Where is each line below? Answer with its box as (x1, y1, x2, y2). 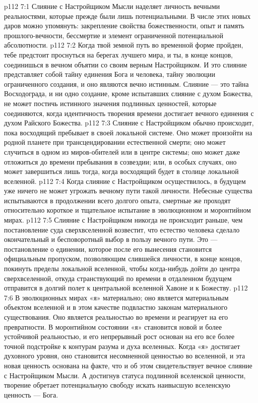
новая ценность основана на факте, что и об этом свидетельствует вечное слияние (4, 360, 253, 370)
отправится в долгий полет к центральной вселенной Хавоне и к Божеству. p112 (4, 283, 248, 293)
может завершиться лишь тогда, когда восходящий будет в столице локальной (4, 166, 239, 176)
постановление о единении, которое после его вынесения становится (4, 243, 212, 254)
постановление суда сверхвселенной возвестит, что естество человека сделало (4, 224, 240, 234)
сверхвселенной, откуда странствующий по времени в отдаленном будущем (4, 273, 232, 283)
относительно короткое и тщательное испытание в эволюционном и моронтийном (4, 205, 251, 215)
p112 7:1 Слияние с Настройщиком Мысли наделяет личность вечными (4, 1, 220, 11)
